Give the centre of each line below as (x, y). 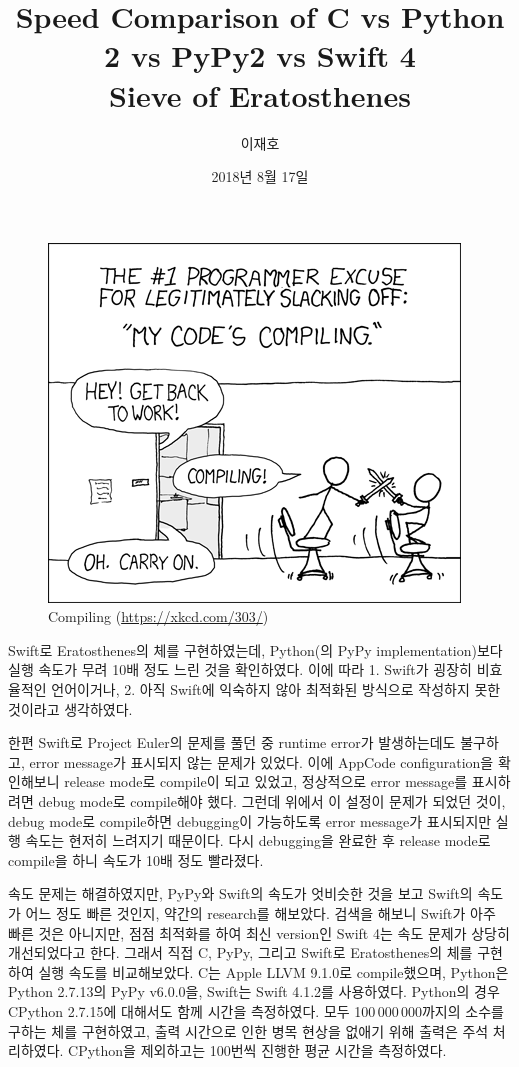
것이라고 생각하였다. (70, 708)
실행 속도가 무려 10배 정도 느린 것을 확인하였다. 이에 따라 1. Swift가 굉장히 (240, 669)
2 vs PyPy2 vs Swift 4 (260, 55)
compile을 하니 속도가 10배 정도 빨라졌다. (136, 859)
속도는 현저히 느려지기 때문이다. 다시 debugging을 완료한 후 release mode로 (258, 840)
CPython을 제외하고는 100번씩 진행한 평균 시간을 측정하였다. (257, 1050)
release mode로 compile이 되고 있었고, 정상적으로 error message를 (266, 781)
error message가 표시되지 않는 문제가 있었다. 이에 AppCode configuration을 (261, 761)
